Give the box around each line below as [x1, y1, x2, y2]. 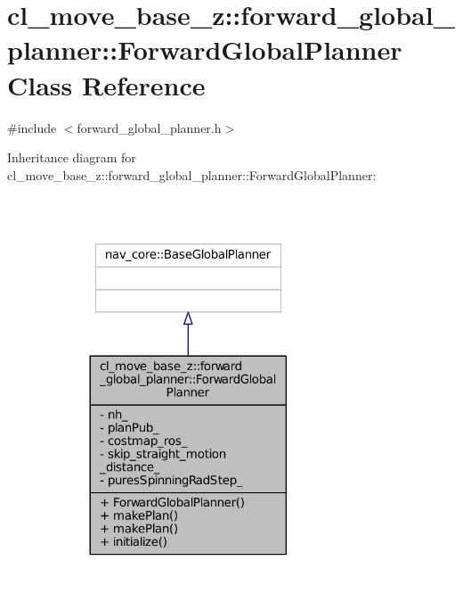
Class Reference [7, 66, 206, 103]
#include [7, 118, 57, 136]
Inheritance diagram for [7, 148, 136, 167]
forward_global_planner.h [77, 118, 222, 136]
